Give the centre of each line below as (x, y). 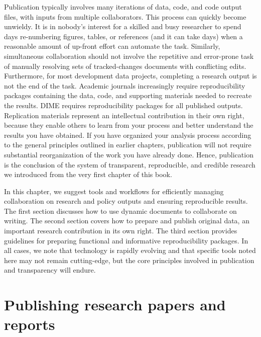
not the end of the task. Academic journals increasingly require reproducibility (125, 85)
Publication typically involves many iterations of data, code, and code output (123, 7)
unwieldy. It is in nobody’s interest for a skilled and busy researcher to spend (123, 26)
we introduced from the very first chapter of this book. (88, 174)
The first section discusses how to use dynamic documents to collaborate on (120, 210)
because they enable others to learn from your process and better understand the (129, 125)
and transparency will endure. (50, 270)
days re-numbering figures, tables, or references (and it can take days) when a (123, 36)
